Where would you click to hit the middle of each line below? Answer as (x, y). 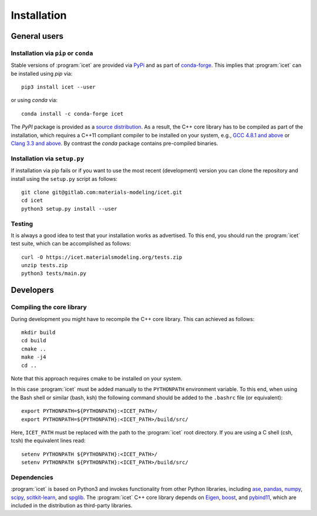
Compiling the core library (49, 307)
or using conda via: (34, 100)
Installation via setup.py (48, 158)
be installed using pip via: (42, 73)
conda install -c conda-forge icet (72, 114)
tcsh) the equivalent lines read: (48, 441)
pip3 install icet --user (59, 87)
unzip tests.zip (45, 265)
